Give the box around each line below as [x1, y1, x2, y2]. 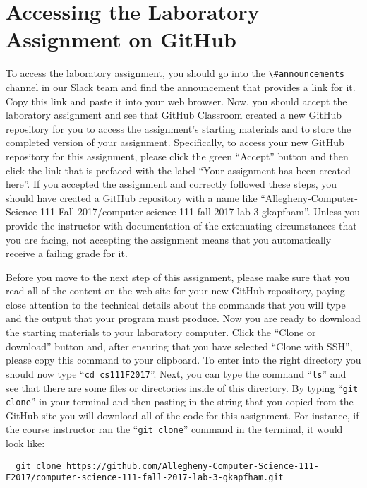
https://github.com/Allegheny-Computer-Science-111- [66, 460, 319, 471]
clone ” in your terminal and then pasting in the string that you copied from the [6, 394, 354, 409]
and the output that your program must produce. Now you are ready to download [6, 311, 361, 326]
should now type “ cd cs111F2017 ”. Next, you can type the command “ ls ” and [6, 366, 347, 381]
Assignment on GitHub [6, 25, 236, 54]
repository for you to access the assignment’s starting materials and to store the [6, 121, 351, 136]
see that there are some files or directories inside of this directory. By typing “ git [6, 380, 359, 395]
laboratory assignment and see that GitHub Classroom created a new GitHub [6, 107, 342, 122]
